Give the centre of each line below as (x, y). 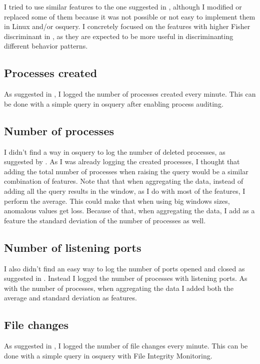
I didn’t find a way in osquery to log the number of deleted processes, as (115, 151)
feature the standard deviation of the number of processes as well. (105, 220)
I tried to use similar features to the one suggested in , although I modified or (123, 7)
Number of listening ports (73, 247)
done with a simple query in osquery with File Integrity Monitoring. (108, 355)
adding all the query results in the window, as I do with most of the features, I (125, 191)
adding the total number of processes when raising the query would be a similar (126, 171)
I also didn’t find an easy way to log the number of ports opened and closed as (124, 268)
